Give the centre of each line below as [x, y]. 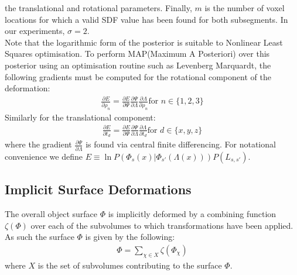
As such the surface [40, 237]
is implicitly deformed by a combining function [192, 213]
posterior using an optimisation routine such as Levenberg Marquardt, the [138, 65]
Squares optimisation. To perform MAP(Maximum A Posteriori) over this [137, 54]
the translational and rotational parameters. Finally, [98, 8]
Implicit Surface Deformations [98, 189]
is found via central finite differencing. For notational [181, 144]
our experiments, [35, 31]
